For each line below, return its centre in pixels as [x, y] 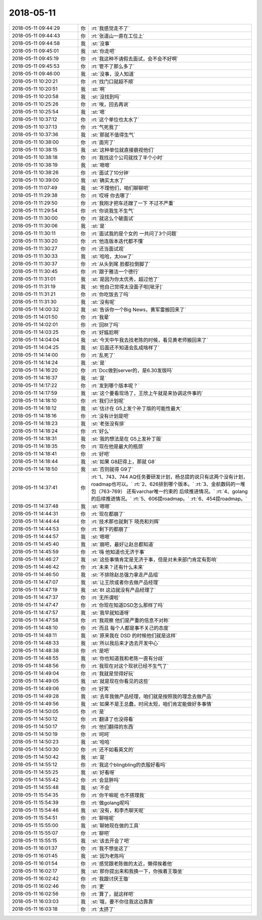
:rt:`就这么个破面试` [113, 218]
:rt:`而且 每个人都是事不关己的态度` [131, 628]
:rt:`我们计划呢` [108, 400]
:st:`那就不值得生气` [113, 135]
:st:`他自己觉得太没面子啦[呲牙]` [127, 287]
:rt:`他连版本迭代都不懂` [118, 241]
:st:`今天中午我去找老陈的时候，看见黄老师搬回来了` [149, 340]
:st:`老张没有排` [108, 423]
